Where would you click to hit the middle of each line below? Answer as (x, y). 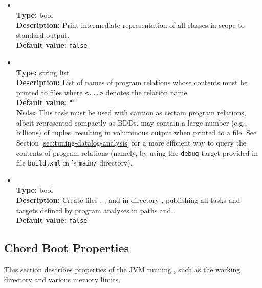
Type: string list (43, 72)
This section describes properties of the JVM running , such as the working (122, 269)
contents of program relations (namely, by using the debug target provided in (137, 152)
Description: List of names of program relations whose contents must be (132, 82)
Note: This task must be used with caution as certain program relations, (131, 112)
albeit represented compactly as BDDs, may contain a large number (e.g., (132, 122)
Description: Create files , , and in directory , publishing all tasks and (128, 200)
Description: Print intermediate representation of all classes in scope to (130, 25)
